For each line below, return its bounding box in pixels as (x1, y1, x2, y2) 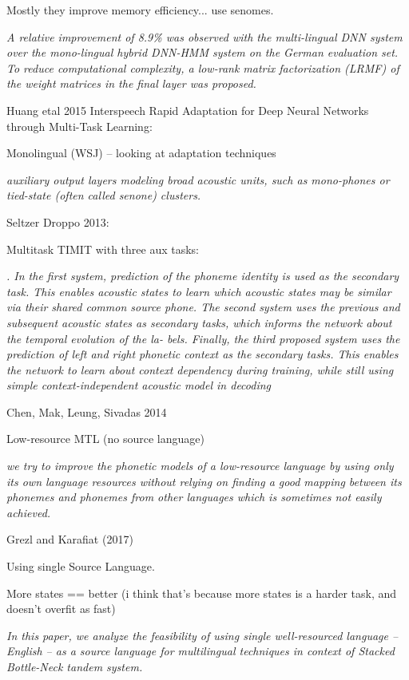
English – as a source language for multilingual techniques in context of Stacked (6, 642, 395, 659)
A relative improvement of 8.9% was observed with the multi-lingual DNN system (6, 28, 403, 45)
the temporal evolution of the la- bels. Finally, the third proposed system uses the (6, 330, 400, 346)
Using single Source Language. (6, 558, 155, 575)
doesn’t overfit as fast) (6, 600, 116, 617)
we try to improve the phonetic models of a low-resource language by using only (6, 457, 394, 474)
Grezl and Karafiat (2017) (6, 531, 133, 548)
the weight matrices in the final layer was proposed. (6, 75, 256, 92)
